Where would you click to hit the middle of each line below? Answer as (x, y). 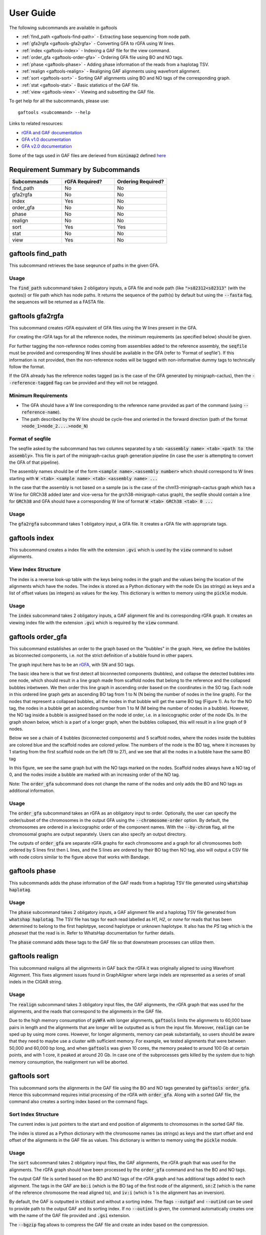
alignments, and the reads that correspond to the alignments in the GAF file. (86, 1011)
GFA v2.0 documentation (47, 146)
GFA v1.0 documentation (46, 140)
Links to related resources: (36, 123)
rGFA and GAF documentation (52, 132)
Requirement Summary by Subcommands (75, 170)
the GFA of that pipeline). (34, 462)
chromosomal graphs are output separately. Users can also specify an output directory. (98, 834)
